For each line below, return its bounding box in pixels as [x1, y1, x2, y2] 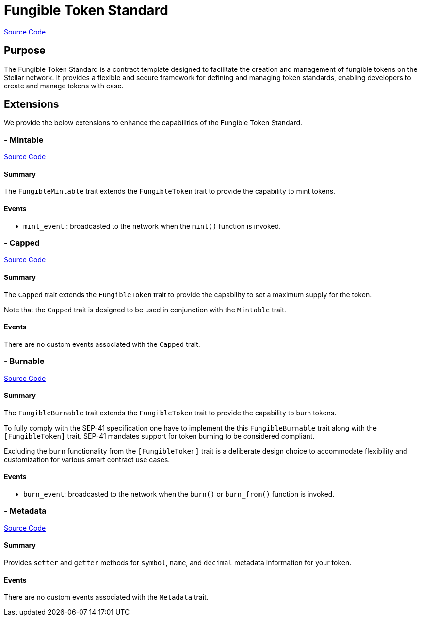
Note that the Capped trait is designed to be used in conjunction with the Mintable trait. [4, 305, 286, 314]
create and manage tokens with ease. [4, 81, 124, 90]
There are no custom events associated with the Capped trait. [4, 340, 200, 348]
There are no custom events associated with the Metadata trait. [4, 593, 209, 602]
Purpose [4, 44, 46, 57]
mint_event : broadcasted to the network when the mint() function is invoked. [23, 222, 281, 230]
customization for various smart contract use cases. [4, 455, 170, 464]
